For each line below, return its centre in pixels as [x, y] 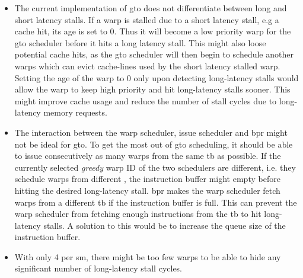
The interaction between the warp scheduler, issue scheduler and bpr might [151, 132]
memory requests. [75, 112]
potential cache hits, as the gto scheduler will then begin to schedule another [154, 54]
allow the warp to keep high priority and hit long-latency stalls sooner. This [152, 89]
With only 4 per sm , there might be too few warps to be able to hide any [148, 256]
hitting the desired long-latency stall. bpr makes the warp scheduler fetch [147, 190]
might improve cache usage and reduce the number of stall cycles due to [146, 100]
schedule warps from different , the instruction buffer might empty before [147, 179]
